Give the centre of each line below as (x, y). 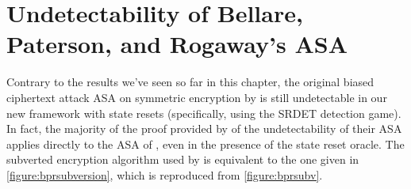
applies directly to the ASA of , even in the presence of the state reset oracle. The (205, 144)
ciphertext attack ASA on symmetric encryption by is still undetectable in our (197, 97)
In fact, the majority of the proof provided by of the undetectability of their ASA (204, 129)
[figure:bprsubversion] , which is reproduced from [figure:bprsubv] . (165, 174)
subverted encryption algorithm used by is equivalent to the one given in (183, 159)
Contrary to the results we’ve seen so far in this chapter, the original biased (190, 82)
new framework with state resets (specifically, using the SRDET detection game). (204, 113)
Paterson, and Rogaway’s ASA (177, 44)
